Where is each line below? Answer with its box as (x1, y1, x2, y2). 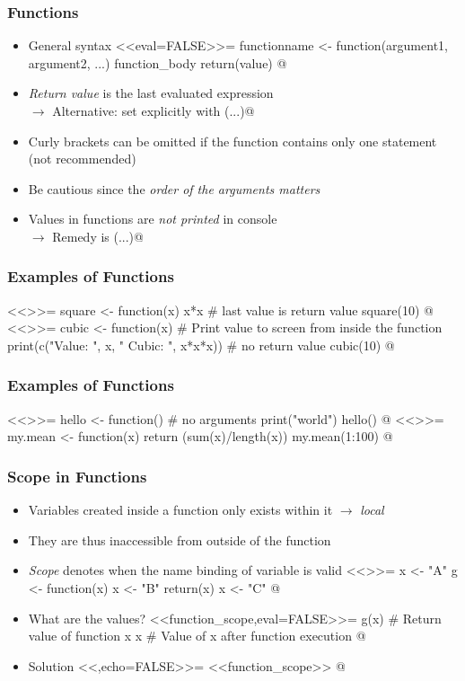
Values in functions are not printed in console (28, 209, 277, 228)
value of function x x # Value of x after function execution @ (28, 626, 366, 645)
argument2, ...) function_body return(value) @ (28, 53, 287, 72)
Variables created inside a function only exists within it (28, 500, 333, 519)
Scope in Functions (7, 464, 147, 487)
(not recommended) (28, 149, 136, 168)
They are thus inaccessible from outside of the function (28, 530, 331, 549)
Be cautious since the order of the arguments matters (28, 179, 320, 198)
